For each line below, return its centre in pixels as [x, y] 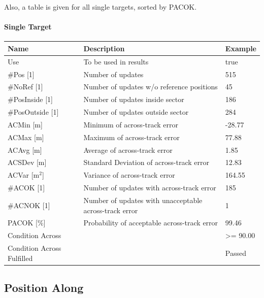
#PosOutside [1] [33, 112]
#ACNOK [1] [29, 205]
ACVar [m [24, 175]
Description [104, 48]
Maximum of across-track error [131, 137]
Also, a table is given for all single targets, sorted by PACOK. [101, 7]
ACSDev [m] [27, 162]
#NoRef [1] [25, 87]
